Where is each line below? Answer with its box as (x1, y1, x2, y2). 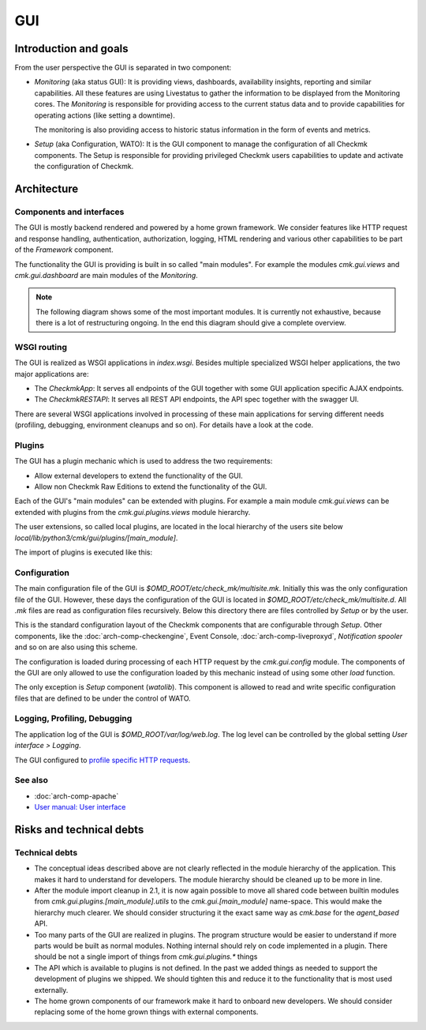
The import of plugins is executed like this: (14, 547, 153, 557)
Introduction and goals (14, 42, 129, 55)
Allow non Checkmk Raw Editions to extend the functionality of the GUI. (34, 482, 267, 491)
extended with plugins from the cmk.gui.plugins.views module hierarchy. (14, 507, 251, 517)
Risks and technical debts (14, 822, 144, 836)
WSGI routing (14, 341, 67, 352)
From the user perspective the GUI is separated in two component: (14, 63, 232, 73)
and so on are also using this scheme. (14, 642, 138, 652)
